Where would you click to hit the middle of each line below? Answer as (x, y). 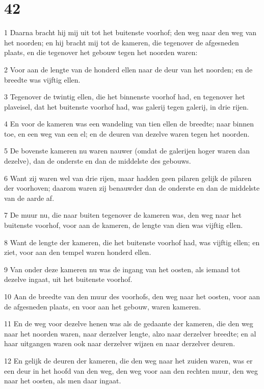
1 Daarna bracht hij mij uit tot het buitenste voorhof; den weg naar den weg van (130, 32)
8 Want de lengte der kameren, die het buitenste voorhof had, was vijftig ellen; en (132, 242)
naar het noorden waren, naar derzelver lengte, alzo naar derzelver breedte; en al (130, 333)
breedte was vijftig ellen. (42, 79)
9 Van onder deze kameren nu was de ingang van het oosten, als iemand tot (122, 269)
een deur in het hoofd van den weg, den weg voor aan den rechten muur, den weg (131, 370)
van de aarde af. (29, 198)
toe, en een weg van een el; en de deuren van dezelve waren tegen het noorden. (127, 133)
